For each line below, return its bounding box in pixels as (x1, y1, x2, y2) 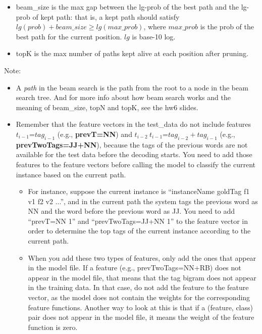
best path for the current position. (16, 31, 122, 41)
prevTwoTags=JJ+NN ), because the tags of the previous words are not (16, 139, 248, 150)
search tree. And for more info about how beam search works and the (16, 92, 231, 103)
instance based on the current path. (16, 169, 126, 179)
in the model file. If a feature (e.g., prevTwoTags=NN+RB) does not (28, 262, 241, 273)
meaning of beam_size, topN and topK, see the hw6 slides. (16, 102, 198, 112)
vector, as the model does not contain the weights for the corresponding (28, 292, 250, 303)
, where (143, 21, 166, 32)
